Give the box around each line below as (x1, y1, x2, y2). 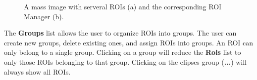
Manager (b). (24, 11, 64, 21)
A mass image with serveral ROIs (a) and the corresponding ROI (24, 1, 222, 11)
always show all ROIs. (4, 66, 71, 77)
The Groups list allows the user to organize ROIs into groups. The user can (4, 28, 237, 38)
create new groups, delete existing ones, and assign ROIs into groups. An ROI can (4, 37, 254, 47)
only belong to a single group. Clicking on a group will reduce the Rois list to (4, 47, 241, 57)
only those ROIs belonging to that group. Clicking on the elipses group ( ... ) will (4, 56, 247, 67)
